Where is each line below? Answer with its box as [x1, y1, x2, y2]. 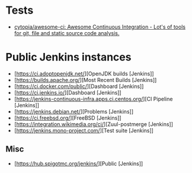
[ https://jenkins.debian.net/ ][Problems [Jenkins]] [14, 108, 134, 115]
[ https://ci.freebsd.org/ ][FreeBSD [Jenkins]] [14, 114, 122, 121]
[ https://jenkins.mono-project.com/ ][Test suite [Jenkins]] [14, 127, 153, 134]
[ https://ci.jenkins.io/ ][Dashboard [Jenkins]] [14, 89, 122, 96]
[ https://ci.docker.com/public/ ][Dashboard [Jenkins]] [14, 83, 144, 90]
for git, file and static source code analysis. [14, 29, 120, 36]
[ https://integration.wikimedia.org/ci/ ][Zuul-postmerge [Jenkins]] [14, 120, 173, 128]
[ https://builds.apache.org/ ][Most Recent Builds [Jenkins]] [14, 76, 157, 83]
